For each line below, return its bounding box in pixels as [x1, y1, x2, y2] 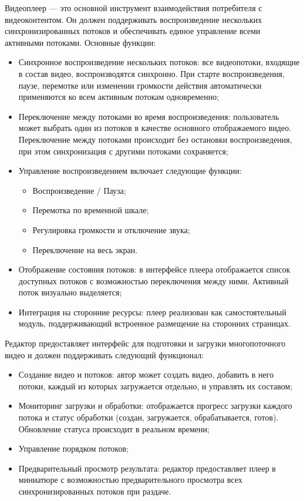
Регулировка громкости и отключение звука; [32, 223, 190, 236]
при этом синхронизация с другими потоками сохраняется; [18, 144, 228, 157]
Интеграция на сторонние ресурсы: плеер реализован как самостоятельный [18, 305, 286, 318]
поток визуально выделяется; [18, 286, 122, 298]
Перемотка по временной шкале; [32, 204, 149, 216]
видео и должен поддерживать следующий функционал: [5, 348, 204, 361]
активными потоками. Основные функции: [5, 36, 156, 48]
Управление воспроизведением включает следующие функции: [18, 164, 242, 177]
